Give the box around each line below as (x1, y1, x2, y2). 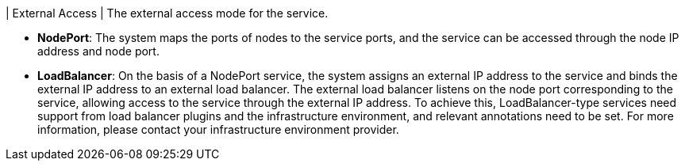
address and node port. (37, 44, 160, 58)
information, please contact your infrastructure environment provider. (37, 123, 399, 136)
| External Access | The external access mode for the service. (6, 6, 329, 20)
